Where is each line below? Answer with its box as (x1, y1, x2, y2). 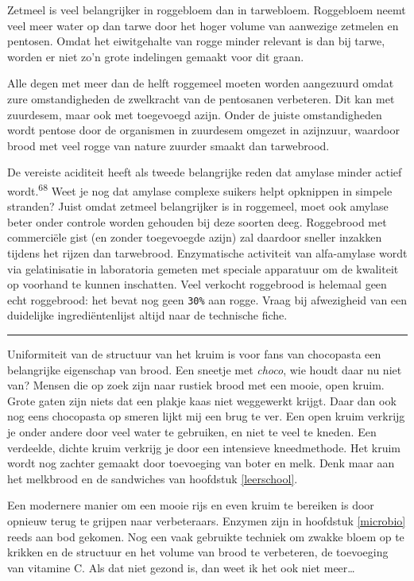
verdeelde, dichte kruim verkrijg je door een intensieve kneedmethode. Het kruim (7, 439, 400, 455)
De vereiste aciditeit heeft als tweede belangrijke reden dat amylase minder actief (7, 164, 402, 180)
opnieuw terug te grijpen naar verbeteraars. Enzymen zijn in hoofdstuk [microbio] (7, 512, 406, 529)
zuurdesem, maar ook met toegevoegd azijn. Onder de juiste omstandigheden (7, 106, 382, 122)
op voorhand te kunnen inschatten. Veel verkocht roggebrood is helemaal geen (7, 276, 387, 292)
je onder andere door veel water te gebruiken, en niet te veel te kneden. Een (7, 423, 377, 440)
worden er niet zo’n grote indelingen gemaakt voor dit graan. (7, 48, 304, 64)
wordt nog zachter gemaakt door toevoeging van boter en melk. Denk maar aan (7, 455, 395, 471)
